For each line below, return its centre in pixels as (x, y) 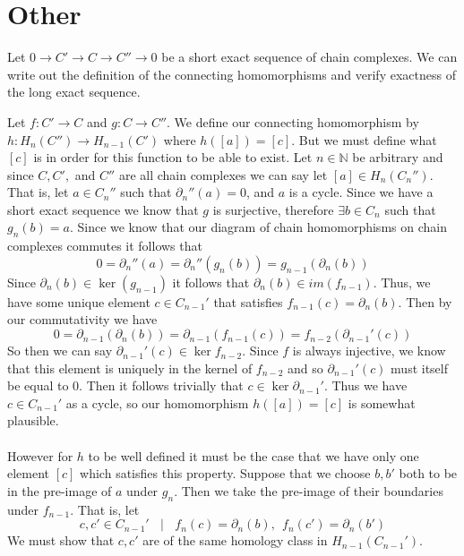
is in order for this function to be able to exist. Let (173, 157)
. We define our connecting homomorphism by (293, 121)
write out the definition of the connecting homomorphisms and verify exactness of (232, 74)
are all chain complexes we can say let (223, 174)
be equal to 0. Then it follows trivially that (125, 385)
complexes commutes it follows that (105, 246)
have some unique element (79, 301)
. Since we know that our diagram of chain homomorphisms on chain (258, 227)
